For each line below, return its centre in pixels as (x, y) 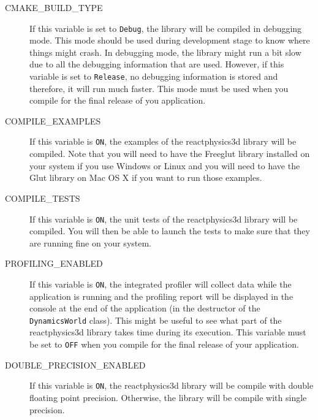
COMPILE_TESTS (43, 198)
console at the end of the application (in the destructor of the (145, 308)
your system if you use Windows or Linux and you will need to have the (165, 165)
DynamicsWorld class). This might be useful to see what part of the (156, 320)
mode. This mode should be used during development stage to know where (170, 40)
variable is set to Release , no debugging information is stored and (154, 76)
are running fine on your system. (91, 242)
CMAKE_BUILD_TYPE (54, 7)
